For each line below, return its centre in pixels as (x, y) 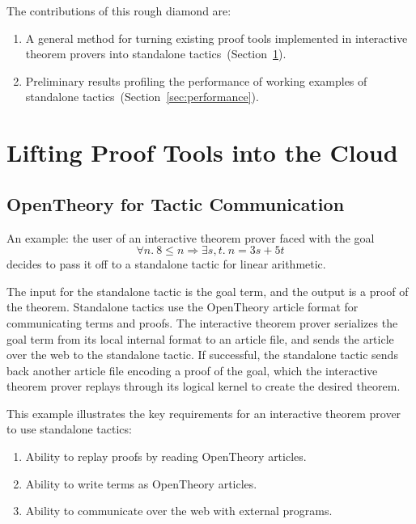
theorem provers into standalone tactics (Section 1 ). (156, 54)
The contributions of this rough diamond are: (119, 11)
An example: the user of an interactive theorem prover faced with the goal (191, 237)
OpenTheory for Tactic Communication (176, 203)
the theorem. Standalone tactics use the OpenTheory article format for (183, 307)
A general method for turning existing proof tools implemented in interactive (216, 38)
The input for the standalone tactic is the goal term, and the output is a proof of (208, 291)
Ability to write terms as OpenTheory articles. (141, 483)
